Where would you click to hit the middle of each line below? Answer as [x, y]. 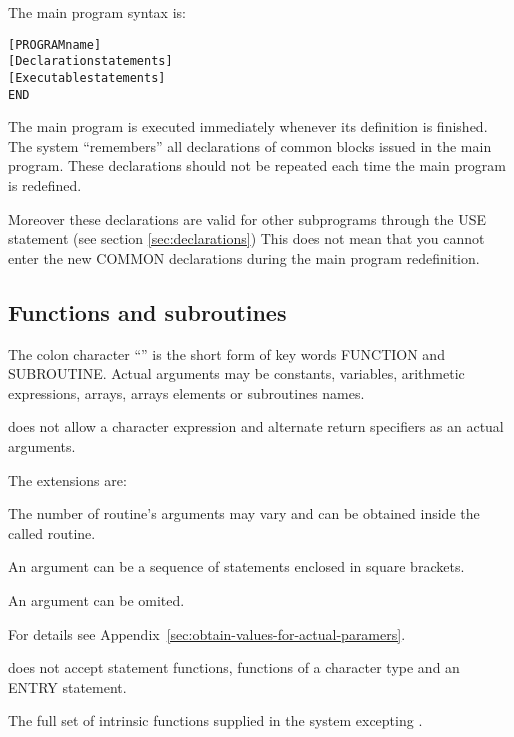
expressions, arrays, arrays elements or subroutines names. [186, 392]
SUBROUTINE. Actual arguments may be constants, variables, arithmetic [236, 373]
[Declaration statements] [90, 61]
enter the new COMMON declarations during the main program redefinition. [244, 257]
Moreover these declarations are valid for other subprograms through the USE [247, 218]
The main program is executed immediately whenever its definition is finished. [248, 126]
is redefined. [45, 185]
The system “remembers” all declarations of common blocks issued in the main [250, 145]
